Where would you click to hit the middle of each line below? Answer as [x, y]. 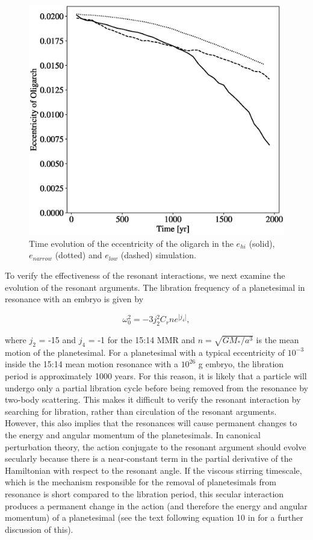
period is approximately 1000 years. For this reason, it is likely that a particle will [156, 376]
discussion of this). [39, 529]
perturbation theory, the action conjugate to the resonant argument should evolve [156, 446]
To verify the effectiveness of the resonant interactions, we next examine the [145, 275]
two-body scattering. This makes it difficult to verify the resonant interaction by [153, 399]
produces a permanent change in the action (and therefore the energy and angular [156, 505]
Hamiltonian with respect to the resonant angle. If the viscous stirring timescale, [153, 470]
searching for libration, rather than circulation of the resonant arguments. [141, 411]
